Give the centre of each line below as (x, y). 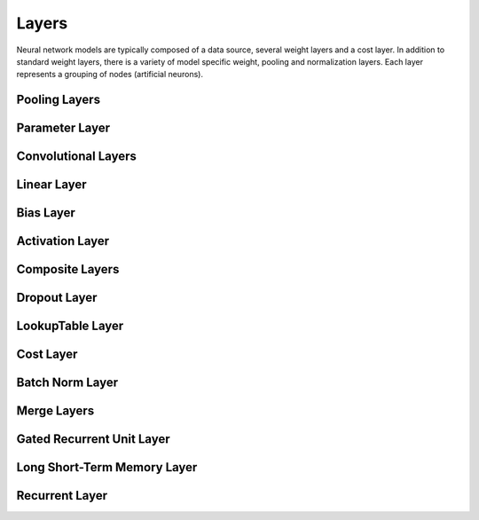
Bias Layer (46, 213)
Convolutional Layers (76, 157)
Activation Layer (63, 241)
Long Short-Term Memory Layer (107, 467)
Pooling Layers (59, 100)
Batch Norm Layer (67, 383)
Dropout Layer (57, 298)
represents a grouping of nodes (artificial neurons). (110, 75)
